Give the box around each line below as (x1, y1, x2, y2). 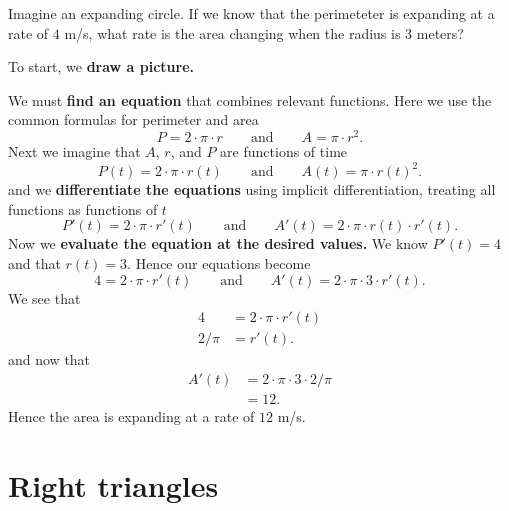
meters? (416, 22, 464, 43)
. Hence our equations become (127, 252, 311, 273)
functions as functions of (8, 198, 158, 219)
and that (8, 252, 61, 273)
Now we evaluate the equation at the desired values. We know (8, 233, 428, 254)
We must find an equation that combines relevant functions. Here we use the (8, 89, 492, 110)
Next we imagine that (8, 141, 141, 162)
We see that (8, 287, 81, 308)
